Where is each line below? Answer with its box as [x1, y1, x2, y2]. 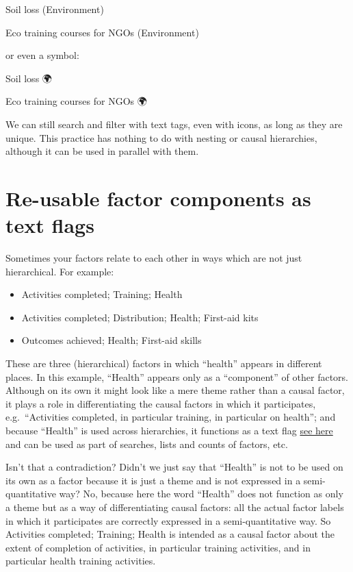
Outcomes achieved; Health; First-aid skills [21, 333, 202, 347]
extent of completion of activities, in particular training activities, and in [5, 540, 311, 554]
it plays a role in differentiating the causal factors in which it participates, [5, 396, 316, 410]
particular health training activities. [5, 554, 156, 568]
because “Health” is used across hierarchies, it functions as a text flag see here [5, 423, 333, 437]
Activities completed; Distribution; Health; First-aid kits [21, 310, 259, 324]
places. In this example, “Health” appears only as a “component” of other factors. [5, 369, 348, 384]
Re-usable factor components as [5, 184, 311, 212]
